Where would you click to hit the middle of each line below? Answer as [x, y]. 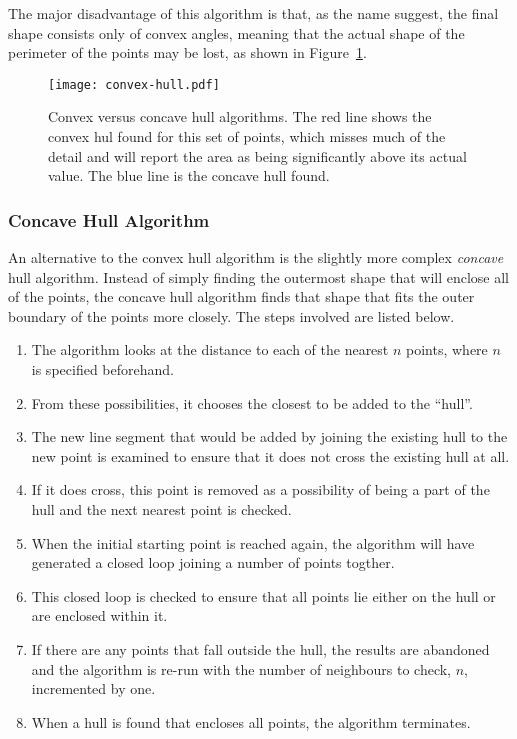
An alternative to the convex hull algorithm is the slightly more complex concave [256, 257]
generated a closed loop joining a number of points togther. [213, 562]
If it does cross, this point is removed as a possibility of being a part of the [260, 489]
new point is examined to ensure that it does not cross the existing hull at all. [270, 455]
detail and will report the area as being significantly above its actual [257, 155]
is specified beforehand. [102, 369]
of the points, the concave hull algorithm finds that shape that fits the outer [241, 296]
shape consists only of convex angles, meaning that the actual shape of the [236, 32]
